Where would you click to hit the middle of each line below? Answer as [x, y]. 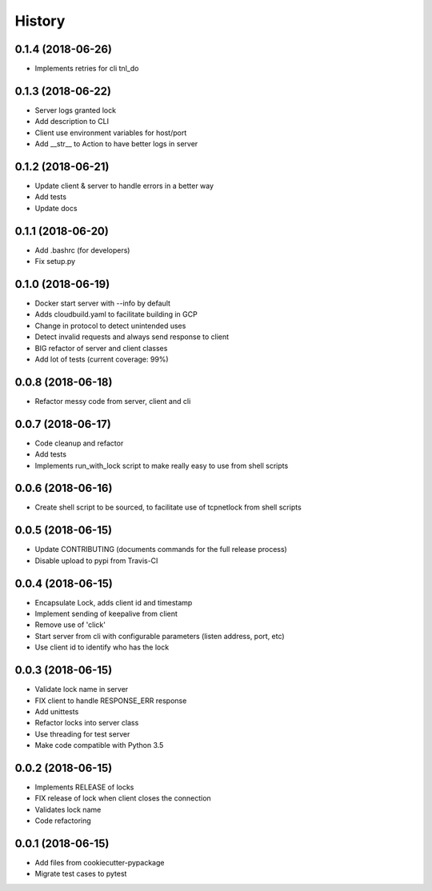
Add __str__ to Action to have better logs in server [116, 144]
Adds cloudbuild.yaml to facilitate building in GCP [116, 314]
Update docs [56, 208]
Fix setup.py [55, 262]
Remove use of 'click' [70, 625]
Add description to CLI [72, 122]
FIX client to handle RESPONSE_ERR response [111, 701]
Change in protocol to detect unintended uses [110, 326]
